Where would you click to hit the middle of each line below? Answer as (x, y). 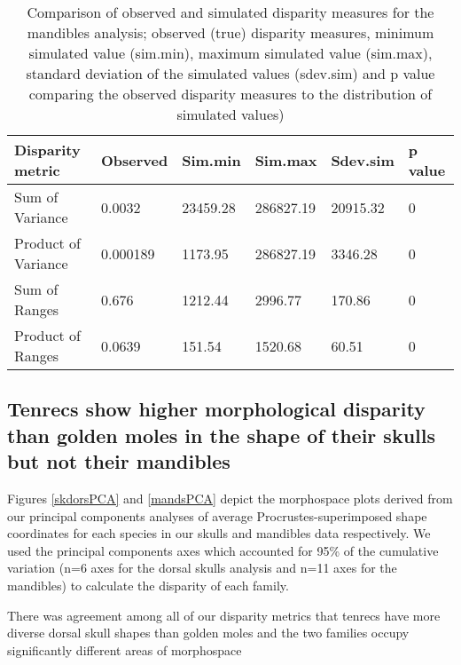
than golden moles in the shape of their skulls (221, 435)
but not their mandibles (119, 461)
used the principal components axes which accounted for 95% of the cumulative (223, 550)
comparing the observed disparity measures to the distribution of (230, 94)
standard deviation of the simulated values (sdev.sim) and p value (230, 73)
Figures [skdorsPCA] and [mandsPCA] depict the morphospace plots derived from (230, 498)
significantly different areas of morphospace (125, 649)
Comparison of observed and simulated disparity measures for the (230, 12)
